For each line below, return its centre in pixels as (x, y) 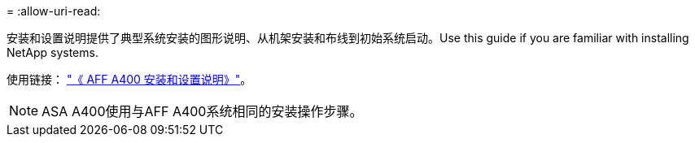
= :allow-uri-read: (54, 11)
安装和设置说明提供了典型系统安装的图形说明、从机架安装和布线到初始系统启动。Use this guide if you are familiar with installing (348, 38)
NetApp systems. (52, 52)
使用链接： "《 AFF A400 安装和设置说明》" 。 (129, 79)
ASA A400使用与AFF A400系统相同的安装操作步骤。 (202, 111)
